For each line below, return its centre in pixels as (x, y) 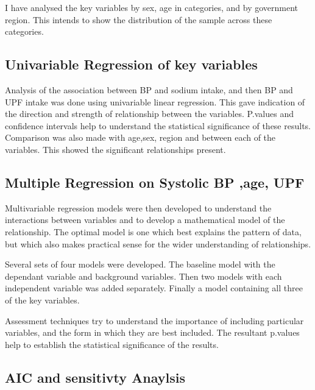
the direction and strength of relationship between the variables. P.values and (149, 114)
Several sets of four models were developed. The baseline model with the (140, 264)
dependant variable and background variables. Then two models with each (143, 276)
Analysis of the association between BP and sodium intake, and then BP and (149, 89)
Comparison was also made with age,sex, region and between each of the (140, 137)
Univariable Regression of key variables (131, 64)
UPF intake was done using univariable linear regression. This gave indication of (155, 101)
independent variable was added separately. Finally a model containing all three (154, 288)
